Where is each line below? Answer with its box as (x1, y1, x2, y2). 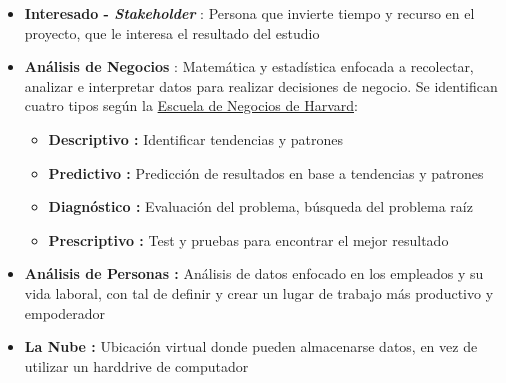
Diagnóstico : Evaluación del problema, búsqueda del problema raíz (48, 196, 473, 217)
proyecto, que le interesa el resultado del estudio (24, 22, 320, 43)
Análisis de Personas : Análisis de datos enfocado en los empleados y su (24, 263, 484, 284)
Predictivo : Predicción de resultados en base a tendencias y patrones (48, 162, 484, 183)
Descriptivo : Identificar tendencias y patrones (48, 128, 343, 149)
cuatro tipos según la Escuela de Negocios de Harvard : (24, 95, 358, 116)
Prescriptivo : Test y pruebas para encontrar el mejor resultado (48, 229, 449, 250)
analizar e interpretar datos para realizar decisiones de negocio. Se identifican (24, 75, 498, 96)
